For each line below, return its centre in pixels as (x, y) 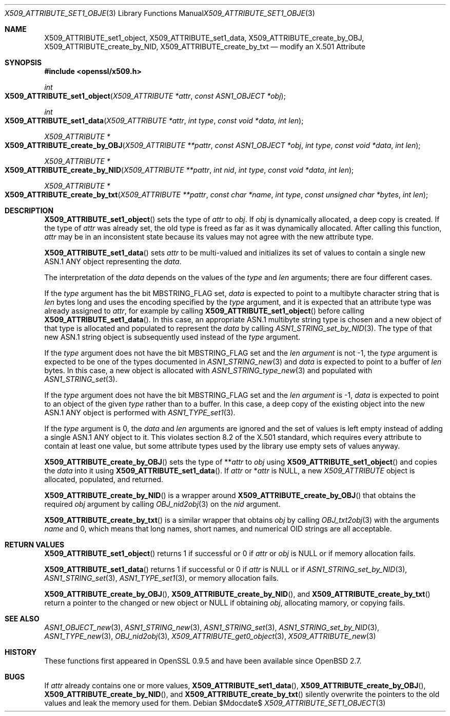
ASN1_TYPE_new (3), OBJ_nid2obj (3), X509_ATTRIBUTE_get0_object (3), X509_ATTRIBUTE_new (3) (210, 636)
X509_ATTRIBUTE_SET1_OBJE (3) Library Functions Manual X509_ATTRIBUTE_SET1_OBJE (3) (160, 13)
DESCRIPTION (29, 210)
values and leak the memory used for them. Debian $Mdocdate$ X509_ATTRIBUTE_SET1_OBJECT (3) (215, 703)
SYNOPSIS (23, 62)
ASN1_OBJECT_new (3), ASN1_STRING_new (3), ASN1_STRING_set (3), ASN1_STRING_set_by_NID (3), (212, 627)
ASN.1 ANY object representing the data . (113, 261)
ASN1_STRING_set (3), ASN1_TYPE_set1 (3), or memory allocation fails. (161, 578)
